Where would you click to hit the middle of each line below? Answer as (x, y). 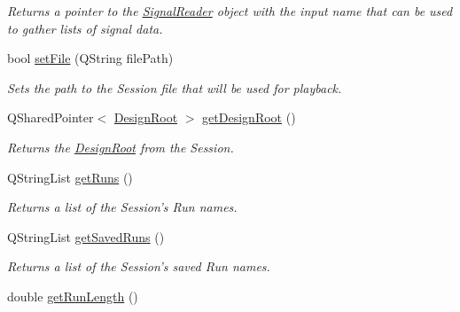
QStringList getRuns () (70, 177)
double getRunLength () (73, 296)
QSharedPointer (51, 117)
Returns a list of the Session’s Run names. (122, 207)
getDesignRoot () (249, 117)
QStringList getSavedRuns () (86, 236)
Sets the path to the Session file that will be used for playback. (175, 87)
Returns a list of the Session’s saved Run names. (139, 266)
